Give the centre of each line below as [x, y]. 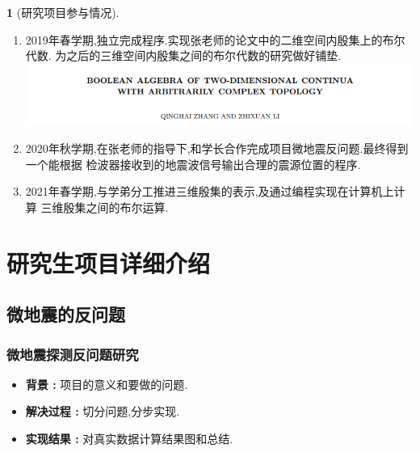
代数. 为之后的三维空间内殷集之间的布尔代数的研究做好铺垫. [183, 55]
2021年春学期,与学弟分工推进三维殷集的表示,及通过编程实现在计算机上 [210, 191]
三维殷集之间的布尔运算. [105, 207]
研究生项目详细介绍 [109, 262]
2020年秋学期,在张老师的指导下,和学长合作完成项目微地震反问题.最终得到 [217, 148]
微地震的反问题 [66, 314]
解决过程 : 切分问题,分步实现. [103, 411]
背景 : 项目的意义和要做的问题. [107, 384]
